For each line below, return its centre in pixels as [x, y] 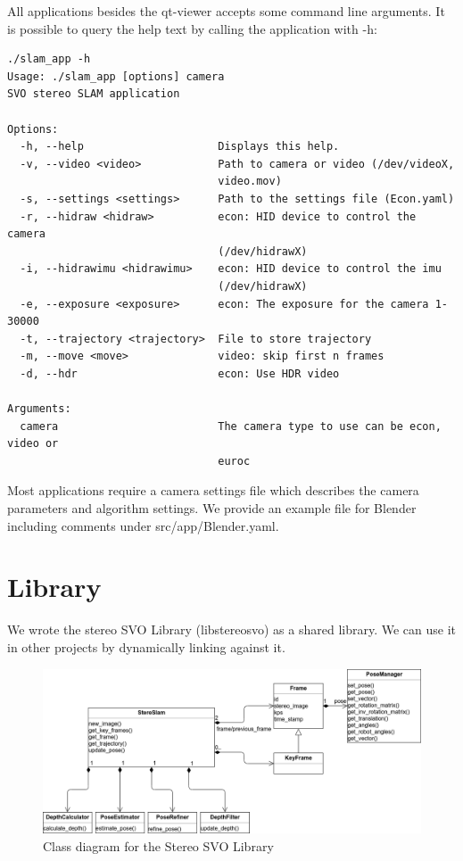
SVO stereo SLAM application [94, 94]
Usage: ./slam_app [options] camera [116, 76]
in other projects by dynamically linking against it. [146, 646]
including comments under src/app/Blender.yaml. [143, 525]
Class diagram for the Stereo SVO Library [158, 845]
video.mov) [250, 182]
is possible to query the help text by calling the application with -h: [192, 28]
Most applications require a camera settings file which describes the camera [213, 490]
